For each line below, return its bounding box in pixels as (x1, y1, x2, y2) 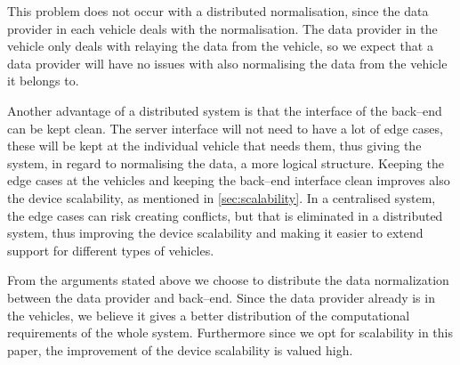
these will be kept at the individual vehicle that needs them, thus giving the (7, 136, 422, 155)
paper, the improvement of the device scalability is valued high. (7, 340, 353, 359)
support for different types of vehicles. (7, 240, 214, 259)
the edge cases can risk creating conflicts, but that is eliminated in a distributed (7, 206, 443, 224)
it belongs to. (7, 71, 79, 90)
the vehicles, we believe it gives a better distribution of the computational (7, 305, 410, 324)
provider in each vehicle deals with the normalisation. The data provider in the (7, 19, 438, 37)
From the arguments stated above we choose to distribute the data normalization (7, 271, 449, 289)
